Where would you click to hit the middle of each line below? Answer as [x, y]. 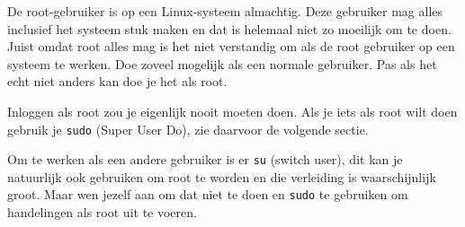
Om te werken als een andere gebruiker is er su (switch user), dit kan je [205, 159]
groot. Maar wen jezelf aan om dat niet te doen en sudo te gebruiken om [208, 194]
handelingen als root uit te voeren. [102, 212]
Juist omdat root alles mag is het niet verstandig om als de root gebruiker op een [231, 46]
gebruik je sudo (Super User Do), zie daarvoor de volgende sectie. [188, 129]
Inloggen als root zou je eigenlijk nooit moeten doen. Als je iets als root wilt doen [232, 111]
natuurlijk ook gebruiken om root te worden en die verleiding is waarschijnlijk [222, 176]
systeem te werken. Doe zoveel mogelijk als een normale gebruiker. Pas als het [222, 63]
